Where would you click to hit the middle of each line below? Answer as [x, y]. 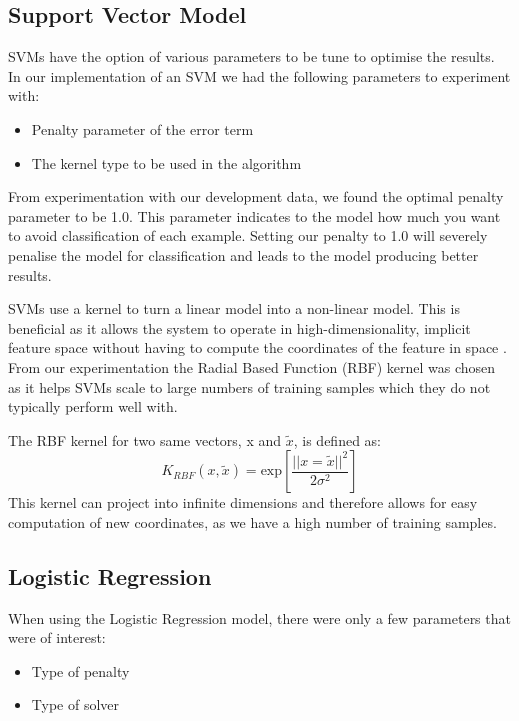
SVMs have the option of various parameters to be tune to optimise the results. [251, 56]
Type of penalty [80, 670]
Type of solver [75, 704]
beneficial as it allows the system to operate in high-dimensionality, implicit [239, 327]
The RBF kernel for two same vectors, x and [145, 439]
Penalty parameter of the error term [142, 128]
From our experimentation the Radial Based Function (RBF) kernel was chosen [252, 366]
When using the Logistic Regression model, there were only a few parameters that [259, 617]
